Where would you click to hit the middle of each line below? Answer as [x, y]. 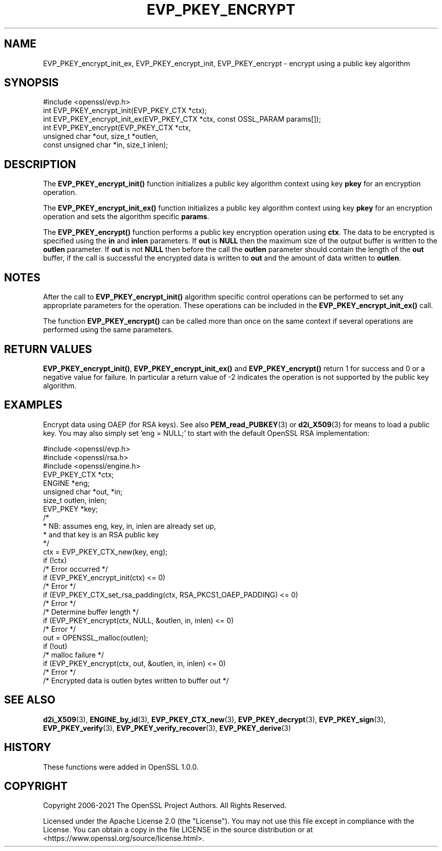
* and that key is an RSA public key [101, 534]
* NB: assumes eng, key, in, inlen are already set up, [130, 526]
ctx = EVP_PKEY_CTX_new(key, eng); [105, 552]
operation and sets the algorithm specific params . [126, 217]
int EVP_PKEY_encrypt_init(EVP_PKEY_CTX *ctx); [125, 111]
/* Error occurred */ [75, 569]
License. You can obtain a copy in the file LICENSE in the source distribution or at [178, 830]
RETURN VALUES [48, 349]
